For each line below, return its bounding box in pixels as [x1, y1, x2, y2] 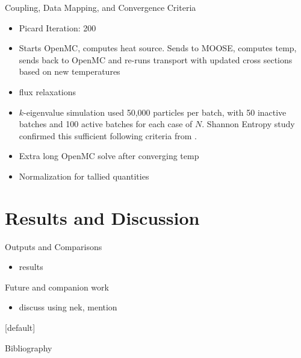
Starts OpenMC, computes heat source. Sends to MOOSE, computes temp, [19, 42, 297, 54]
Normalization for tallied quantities [19, 169, 149, 182]
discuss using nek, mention [19, 301, 117, 313]
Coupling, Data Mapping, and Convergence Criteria [5, 1, 196, 13]
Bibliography [5, 341, 52, 354]
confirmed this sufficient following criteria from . [19, 129, 197, 142]
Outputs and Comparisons [5, 240, 102, 253]
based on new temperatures [19, 65, 120, 78]
